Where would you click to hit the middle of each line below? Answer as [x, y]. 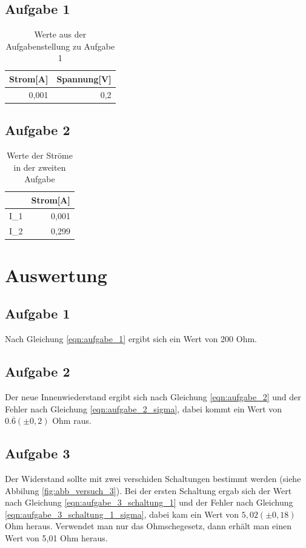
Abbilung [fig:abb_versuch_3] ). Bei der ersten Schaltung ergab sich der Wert [148, 490]
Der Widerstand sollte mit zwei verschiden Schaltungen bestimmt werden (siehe [153, 479]
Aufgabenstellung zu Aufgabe [60, 46]
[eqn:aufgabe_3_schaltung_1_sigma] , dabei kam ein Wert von [122, 514]
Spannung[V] [84, 78]
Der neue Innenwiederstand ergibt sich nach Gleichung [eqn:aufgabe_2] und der [153, 397]
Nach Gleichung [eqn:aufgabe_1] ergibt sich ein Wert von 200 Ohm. [131, 339]
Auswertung [56, 275]
